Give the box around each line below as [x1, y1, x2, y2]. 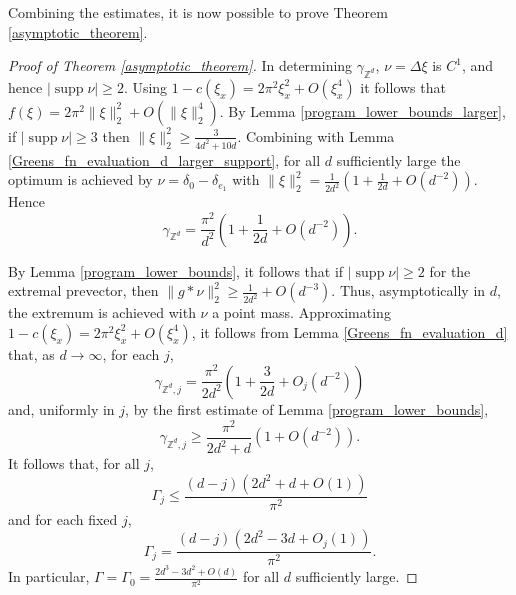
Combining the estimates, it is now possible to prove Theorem [8, 2, 388, 22]
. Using [123, 76, 168, 97]
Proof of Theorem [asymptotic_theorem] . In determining [8, 55, 353, 76]
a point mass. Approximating [212, 302, 391, 323]
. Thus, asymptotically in [331, 280, 486, 301]
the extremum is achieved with [8, 302, 196, 323]
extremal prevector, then [8, 280, 159, 301]
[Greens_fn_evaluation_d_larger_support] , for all [8, 149, 321, 170]
